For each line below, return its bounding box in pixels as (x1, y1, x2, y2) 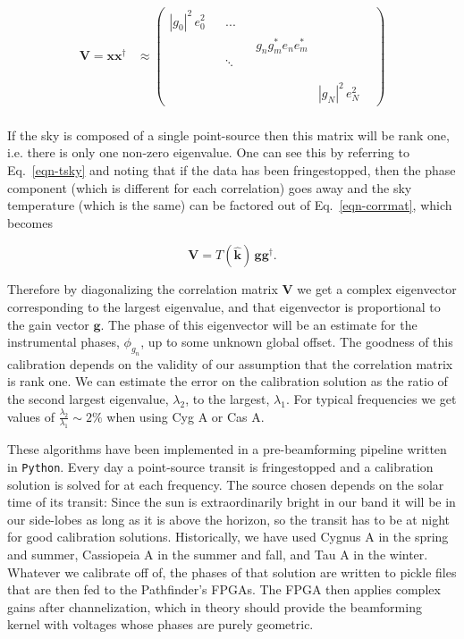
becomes (7, 213, 54, 231)
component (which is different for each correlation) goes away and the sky (7, 178, 412, 197)
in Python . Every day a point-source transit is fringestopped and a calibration (7, 458, 434, 475)
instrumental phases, (7, 332, 120, 351)
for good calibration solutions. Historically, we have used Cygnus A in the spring (7, 527, 449, 546)
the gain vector (7, 315, 89, 333)
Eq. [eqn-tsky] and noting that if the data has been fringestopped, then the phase (7, 160, 456, 179)
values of (7, 407, 55, 425)
